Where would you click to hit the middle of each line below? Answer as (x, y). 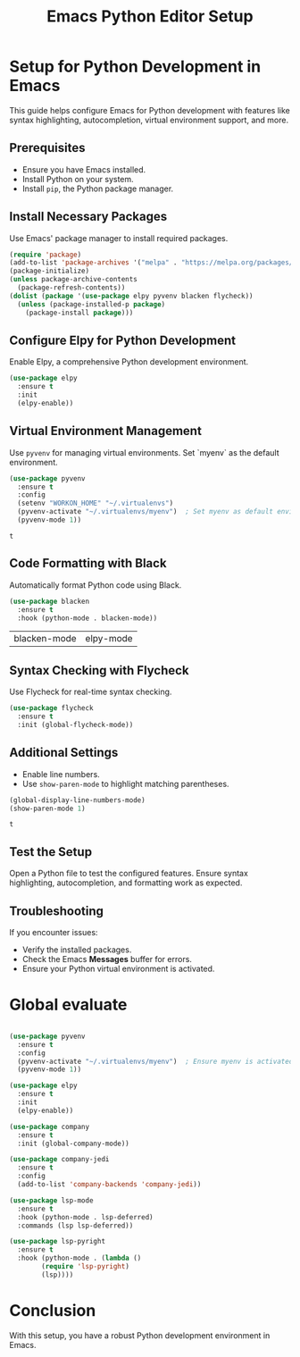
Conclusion (53, 1311)
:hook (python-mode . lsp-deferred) (85, 1217)
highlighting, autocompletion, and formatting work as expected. (126, 883)
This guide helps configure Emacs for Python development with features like (150, 110)
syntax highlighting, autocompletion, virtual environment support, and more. (149, 120)
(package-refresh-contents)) (71, 288)
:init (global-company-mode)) (73, 1143)
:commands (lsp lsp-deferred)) (75, 1226)
